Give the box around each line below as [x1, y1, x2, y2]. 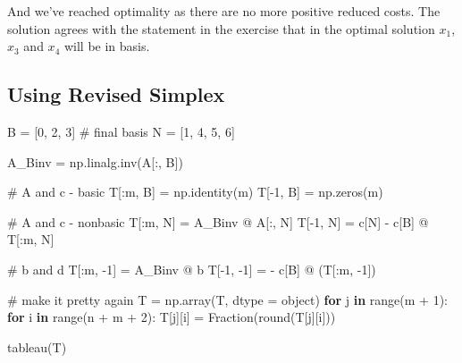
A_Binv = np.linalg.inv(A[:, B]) [7, 152, 183, 171]
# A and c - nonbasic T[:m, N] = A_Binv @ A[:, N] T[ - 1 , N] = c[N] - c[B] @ [7, 212, 429, 231]
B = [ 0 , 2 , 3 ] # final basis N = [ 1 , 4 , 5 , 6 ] [7, 122, 235, 140]
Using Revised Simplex [7, 80, 225, 108]
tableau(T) [7, 337, 67, 356]
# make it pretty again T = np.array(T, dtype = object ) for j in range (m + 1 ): [7, 290, 449, 308]
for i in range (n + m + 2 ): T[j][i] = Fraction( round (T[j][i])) [7, 308, 336, 326]
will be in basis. [63, 37, 150, 55]
